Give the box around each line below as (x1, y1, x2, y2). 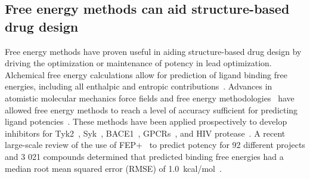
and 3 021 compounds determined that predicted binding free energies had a (5, 150, 284, 162)
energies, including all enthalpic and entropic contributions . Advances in (5, 80, 272, 92)
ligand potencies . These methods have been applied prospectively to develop (5, 115, 287, 128)
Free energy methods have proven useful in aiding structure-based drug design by (5, 45, 302, 57)
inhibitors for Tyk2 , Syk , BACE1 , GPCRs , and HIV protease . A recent (5, 126, 286, 139)
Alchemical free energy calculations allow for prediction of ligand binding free (5, 68, 287, 81)
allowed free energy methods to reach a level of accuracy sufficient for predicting (5, 103, 298, 116)
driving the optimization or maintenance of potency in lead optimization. (5, 57, 272, 69)
